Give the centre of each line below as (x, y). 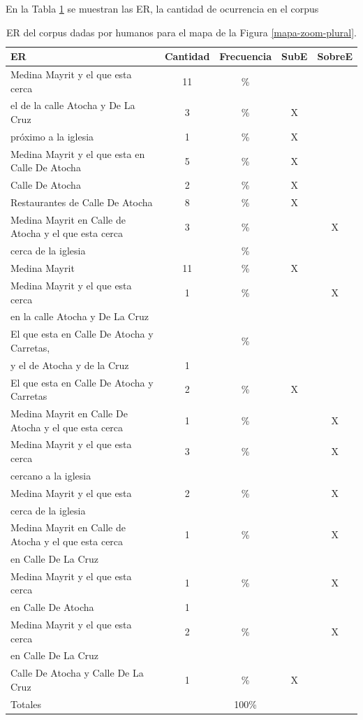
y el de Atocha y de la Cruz (70, 365)
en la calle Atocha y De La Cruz (80, 316)
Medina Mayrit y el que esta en (78, 153)
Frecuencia (246, 56)
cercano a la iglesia (51, 475)
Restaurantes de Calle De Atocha (82, 202)
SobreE (335, 56)
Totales (26, 704)
